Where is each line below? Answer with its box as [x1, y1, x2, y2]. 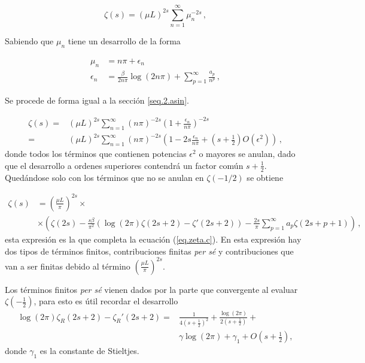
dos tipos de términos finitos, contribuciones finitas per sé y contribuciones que [5, 244, 294, 257]
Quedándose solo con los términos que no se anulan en [5, 171, 204, 183]
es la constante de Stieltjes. [39, 344, 139, 357]
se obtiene [247, 171, 284, 183]
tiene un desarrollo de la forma [68, 35, 181, 47]
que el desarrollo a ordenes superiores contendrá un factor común [5, 159, 244, 171]
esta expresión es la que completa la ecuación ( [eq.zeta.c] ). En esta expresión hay [5, 232, 302, 245]
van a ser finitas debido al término [5, 259, 130, 272]
